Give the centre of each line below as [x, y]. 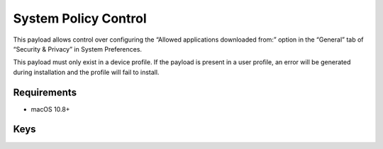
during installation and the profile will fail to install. [86, 72]
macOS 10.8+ [50, 109]
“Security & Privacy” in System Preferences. [77, 49]
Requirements [45, 92]
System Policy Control [80, 18]
